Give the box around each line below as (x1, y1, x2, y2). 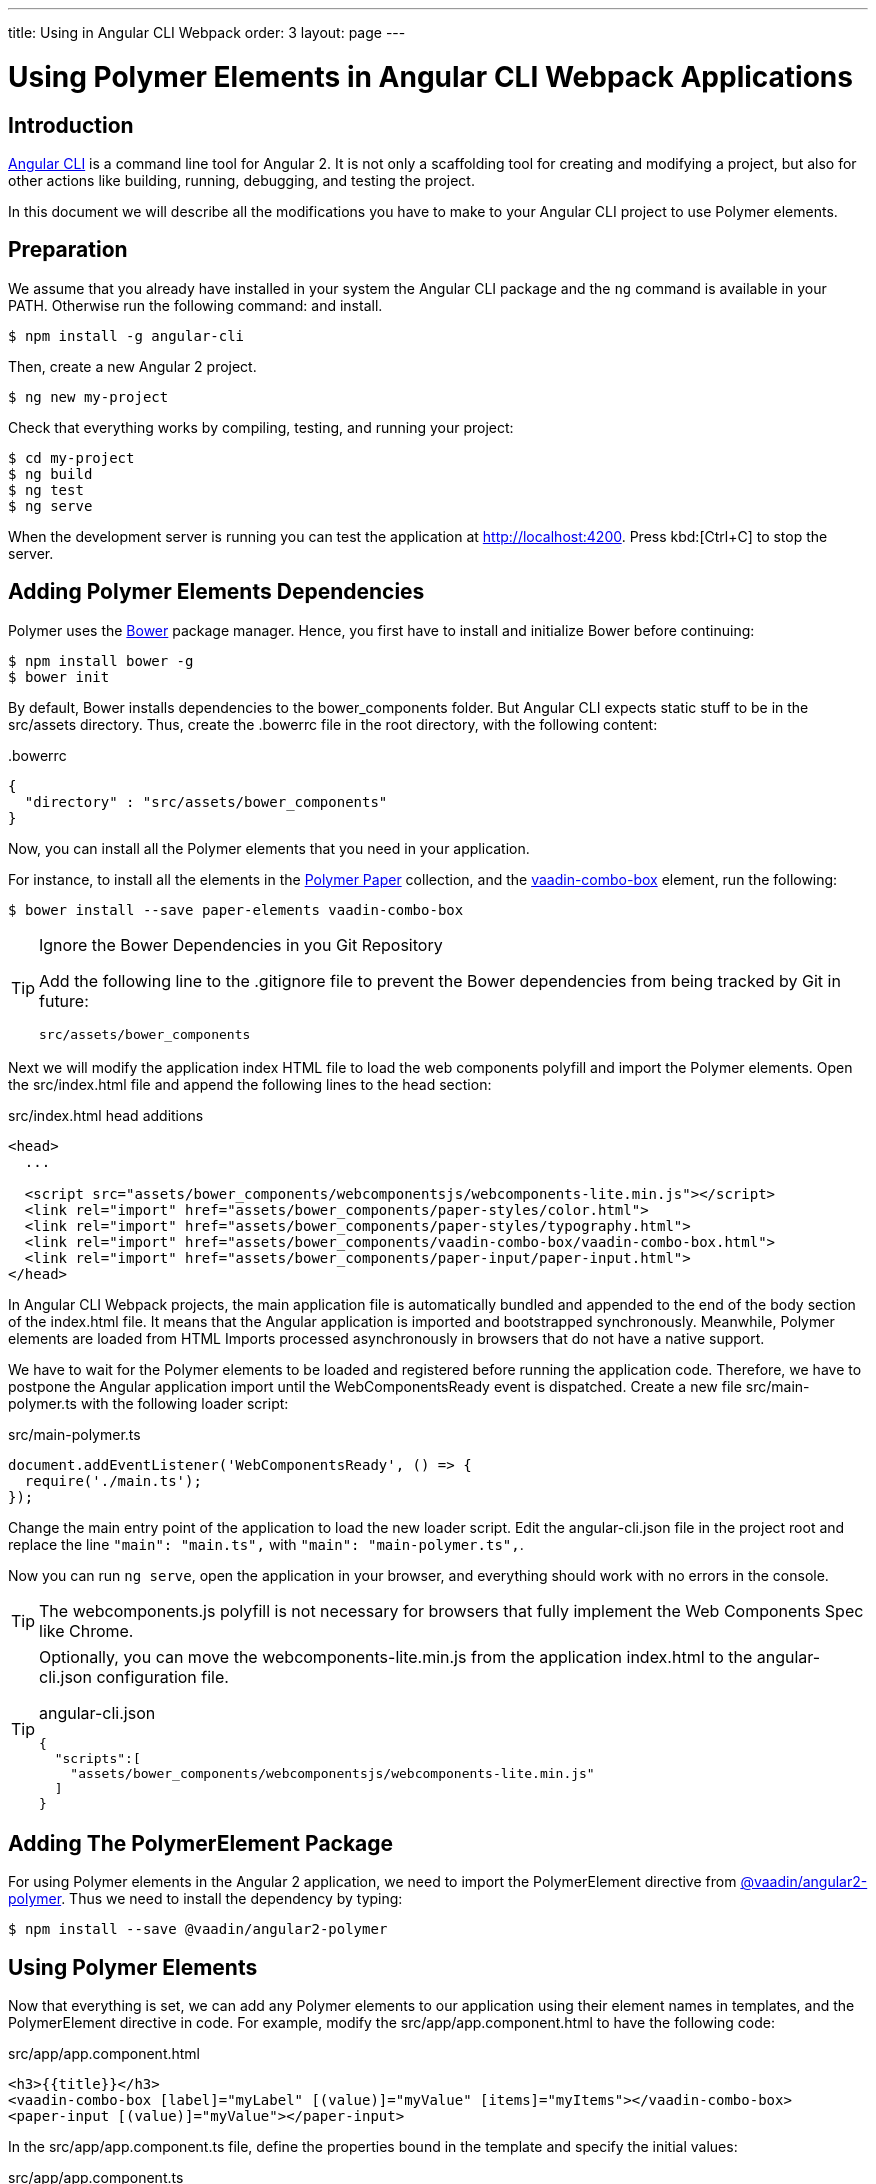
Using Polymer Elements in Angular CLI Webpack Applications (8, 59, 853, 94)
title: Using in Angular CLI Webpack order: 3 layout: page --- (8, 24, 406, 41)
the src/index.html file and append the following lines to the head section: (8, 1075, 492, 1093)
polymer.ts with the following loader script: (8, 1394, 289, 1412)
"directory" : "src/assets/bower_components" (24, 793, 388, 810)
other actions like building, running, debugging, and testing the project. (8, 171, 475, 189)
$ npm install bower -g (8, 652, 194, 669)
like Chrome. (39, 1620, 134, 1641)
